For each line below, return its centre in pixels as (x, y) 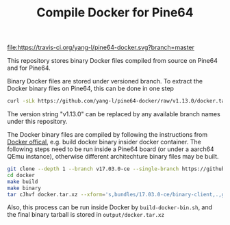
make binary (24, 188)
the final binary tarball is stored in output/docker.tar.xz (86, 215)
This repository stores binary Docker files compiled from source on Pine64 (112, 61)
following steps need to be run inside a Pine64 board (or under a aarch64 (111, 149)
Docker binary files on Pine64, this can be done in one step (91, 89)
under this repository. (37, 122)
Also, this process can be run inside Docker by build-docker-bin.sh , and (110, 207)
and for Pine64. (29, 68)
